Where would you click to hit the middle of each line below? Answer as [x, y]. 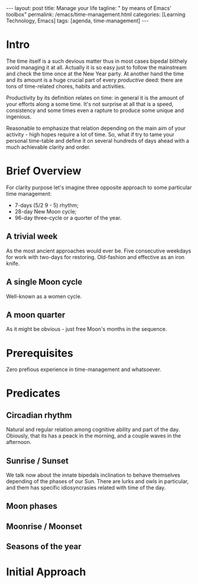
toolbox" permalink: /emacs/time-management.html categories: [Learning [96, 14]
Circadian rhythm [39, 415]
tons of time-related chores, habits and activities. [66, 86]
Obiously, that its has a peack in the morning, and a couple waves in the [94, 436]
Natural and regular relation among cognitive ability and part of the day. [93, 430]
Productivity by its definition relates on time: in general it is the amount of [95, 98]
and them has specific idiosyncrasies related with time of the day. [86, 488]
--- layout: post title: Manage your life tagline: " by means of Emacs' [89, 8]
